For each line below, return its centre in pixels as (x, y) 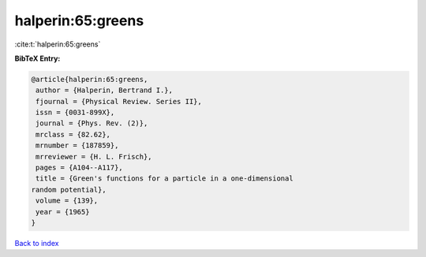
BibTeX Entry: (37, 58)
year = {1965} (63, 212)
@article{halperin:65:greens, (90, 79)
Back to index (37, 243)
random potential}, (69, 190)
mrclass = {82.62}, (73, 134)
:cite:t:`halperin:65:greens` (58, 44)
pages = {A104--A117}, (80, 168)
